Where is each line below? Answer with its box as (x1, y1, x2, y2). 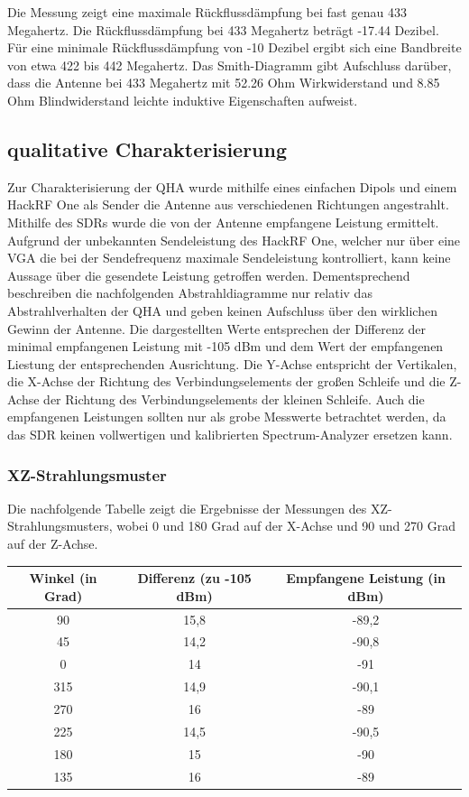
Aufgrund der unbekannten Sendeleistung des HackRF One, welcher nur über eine (7, 230, 461, 249)
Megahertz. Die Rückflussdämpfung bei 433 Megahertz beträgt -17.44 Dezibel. (7, 20, 439, 39)
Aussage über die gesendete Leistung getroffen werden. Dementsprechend (7, 265, 410, 284)
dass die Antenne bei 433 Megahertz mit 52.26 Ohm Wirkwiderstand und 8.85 (7, 73, 440, 92)
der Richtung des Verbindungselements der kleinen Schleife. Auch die (43, 389, 425, 408)
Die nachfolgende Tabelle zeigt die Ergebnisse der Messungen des (7, 498, 367, 517)
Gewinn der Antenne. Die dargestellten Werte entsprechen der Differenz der (7, 319, 427, 338)
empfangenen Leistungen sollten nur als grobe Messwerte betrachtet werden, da (7, 407, 446, 426)
